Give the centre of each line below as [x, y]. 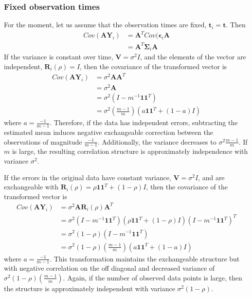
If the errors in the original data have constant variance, [88, 177]
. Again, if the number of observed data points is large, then [153, 277]
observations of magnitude [43, 141]
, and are [211, 177]
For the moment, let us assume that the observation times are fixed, [105, 25]
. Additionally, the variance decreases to [157, 141]
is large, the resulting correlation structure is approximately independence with [130, 151]
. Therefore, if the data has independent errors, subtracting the [144, 122]
